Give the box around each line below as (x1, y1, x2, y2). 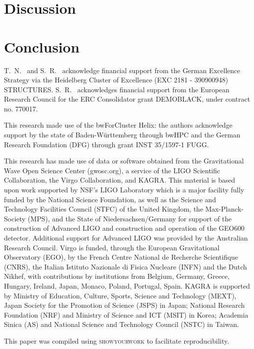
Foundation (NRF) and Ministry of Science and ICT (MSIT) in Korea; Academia (4, 309, 249, 320)
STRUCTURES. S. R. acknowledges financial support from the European (4, 84, 229, 94)
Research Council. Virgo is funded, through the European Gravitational (4, 242, 220, 252)
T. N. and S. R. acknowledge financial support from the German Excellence (4, 65, 240, 75)
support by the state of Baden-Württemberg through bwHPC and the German (4, 130, 240, 140)
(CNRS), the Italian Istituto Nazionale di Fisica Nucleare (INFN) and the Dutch (4, 261, 247, 271)
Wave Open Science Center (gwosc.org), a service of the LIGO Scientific (4, 165, 220, 175)
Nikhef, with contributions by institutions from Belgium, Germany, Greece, (4, 271, 230, 281)
